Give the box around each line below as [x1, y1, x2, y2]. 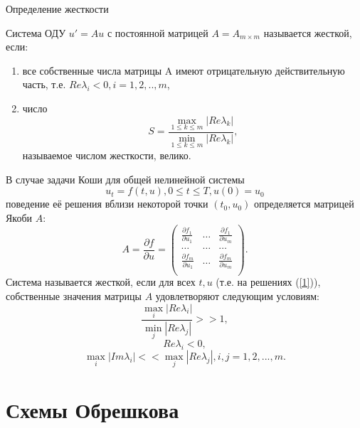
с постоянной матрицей [107, 25, 208, 40]
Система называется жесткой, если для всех [6, 274, 196, 289]
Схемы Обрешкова [6, 395, 179, 424]
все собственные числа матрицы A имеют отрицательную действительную [22, 63, 345, 77]
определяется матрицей [254, 196, 354, 211]
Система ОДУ [6, 25, 66, 40]
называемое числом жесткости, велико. [22, 148, 191, 163]
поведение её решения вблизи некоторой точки [6, 196, 208, 211]
